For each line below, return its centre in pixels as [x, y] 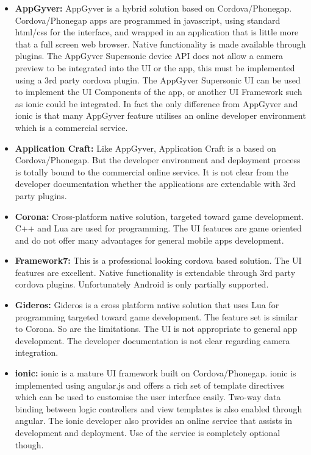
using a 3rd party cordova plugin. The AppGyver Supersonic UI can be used [158, 79]
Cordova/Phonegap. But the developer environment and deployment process [158, 160]
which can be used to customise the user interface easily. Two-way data [148, 397]
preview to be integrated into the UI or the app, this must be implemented [155, 67]
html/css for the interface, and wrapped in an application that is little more [157, 32]
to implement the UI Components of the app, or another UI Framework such [159, 92]
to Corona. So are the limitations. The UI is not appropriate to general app [156, 329]
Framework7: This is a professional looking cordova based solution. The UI [158, 260]
